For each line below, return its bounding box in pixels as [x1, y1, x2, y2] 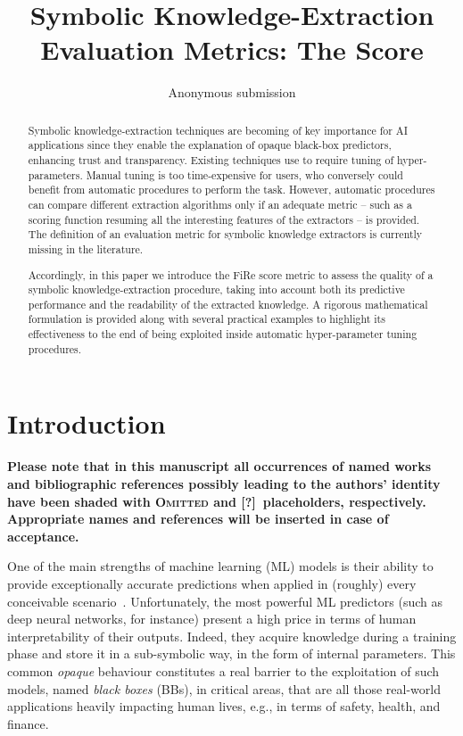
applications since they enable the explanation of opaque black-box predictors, [28, 137, 392, 153]
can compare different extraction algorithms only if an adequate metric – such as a [28, 196, 412, 211]
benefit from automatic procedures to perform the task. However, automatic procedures [28, 182, 435, 197]
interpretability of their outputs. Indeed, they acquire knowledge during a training [7, 626, 457, 645]
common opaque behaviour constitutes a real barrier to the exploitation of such [7, 661, 440, 680]
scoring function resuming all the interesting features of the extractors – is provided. [28, 211, 420, 227]
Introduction [7, 405, 166, 442]
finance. [7, 714, 49, 732]
